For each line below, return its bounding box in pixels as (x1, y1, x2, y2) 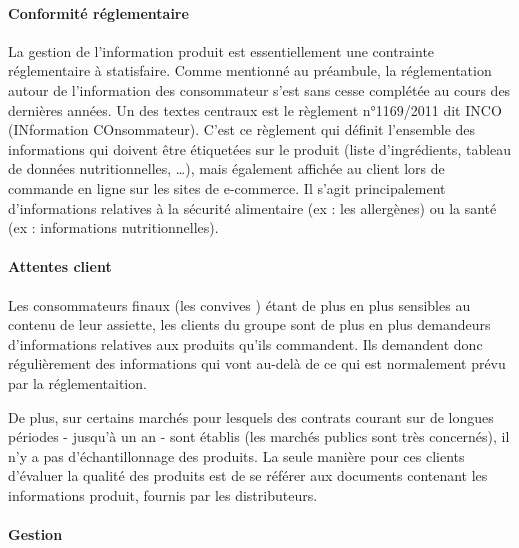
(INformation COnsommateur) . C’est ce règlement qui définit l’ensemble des (8, 119, 476, 140)
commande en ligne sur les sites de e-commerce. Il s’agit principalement (8, 177, 446, 198)
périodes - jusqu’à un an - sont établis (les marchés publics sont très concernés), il (8, 426, 510, 447)
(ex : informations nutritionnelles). (8, 217, 219, 238)
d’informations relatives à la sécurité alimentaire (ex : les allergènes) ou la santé (8, 197, 497, 218)
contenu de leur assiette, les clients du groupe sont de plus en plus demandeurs (8, 314, 491, 335)
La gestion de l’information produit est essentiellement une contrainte (8, 40, 435, 61)
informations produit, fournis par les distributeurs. (8, 484, 318, 505)
